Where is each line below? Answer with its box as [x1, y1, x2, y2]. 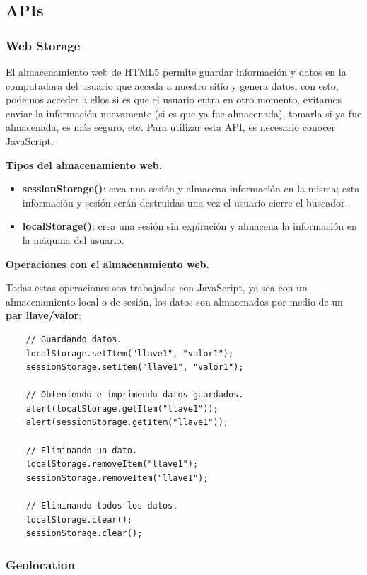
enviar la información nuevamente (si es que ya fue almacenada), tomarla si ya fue [6, 105, 362, 120]
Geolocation [6, 555, 75, 573]
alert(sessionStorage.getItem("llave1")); [25, 417, 228, 428]
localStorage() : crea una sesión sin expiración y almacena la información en [22, 219, 357, 233]
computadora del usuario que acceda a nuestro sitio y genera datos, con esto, [6, 78, 339, 93]
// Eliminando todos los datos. [25, 501, 178, 511]
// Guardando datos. [25, 334, 122, 344]
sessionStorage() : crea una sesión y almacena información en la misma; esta [22, 181, 360, 196]
